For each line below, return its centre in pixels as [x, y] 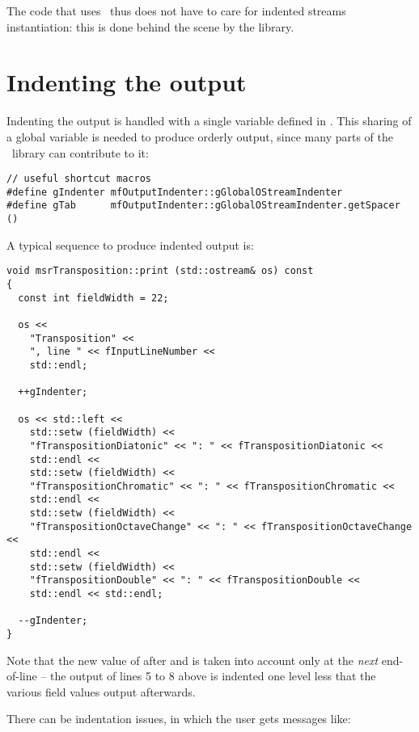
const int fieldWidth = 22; [93, 298]
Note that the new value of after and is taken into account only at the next [193, 660]
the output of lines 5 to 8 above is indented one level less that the [213, 676]
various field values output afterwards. [101, 691]
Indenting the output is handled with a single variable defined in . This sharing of [209, 121]
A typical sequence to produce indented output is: [130, 244]
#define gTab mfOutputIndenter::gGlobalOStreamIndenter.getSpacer [203, 206]
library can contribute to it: [80, 152]
